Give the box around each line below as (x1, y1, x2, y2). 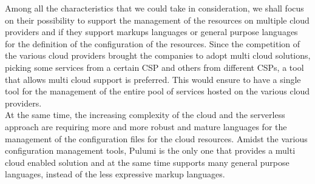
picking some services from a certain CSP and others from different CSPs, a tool (5, 61, 304, 73)
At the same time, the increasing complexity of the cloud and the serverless (5, 108, 285, 121)
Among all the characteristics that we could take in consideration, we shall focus (5, 2, 304, 14)
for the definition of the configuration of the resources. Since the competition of (5, 37, 300, 50)
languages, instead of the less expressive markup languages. (5, 168, 225, 180)
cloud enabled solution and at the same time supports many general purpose (5, 156, 290, 168)
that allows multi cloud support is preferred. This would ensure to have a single (5, 73, 301, 85)
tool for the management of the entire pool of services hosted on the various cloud (5, 85, 310, 97)
